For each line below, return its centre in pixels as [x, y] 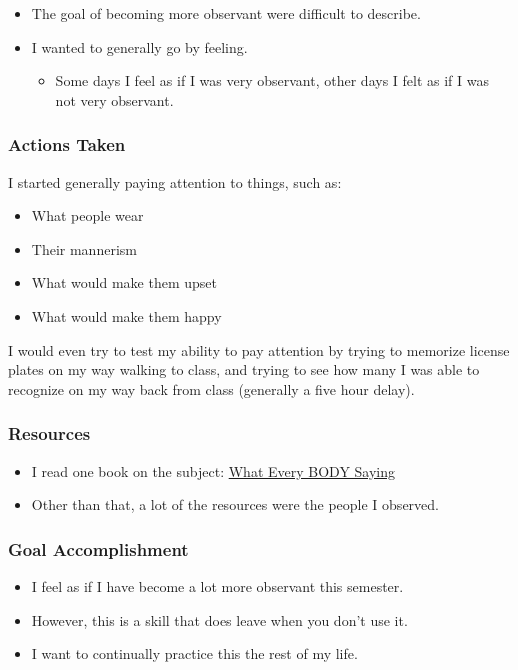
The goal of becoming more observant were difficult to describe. [226, 13]
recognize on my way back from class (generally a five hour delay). [211, 388]
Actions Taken [67, 144]
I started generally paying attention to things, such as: [175, 181]
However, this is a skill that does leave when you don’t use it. [219, 619]
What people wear [87, 215]
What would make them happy [126, 315]
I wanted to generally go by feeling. [139, 46]
